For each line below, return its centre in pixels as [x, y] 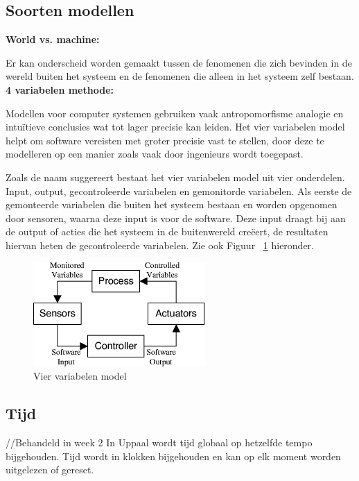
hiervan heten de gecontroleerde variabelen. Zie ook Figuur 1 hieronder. [160, 245]
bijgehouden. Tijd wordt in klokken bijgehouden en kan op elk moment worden [173, 456]
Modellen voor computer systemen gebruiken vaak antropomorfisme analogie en [175, 113]
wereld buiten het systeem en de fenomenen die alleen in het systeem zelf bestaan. [180, 76]
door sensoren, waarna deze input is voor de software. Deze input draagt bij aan [176, 218]
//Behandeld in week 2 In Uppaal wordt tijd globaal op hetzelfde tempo [159, 442]
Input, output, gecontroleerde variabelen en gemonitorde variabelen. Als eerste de [179, 191]
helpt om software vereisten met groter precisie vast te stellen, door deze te [165, 140]
